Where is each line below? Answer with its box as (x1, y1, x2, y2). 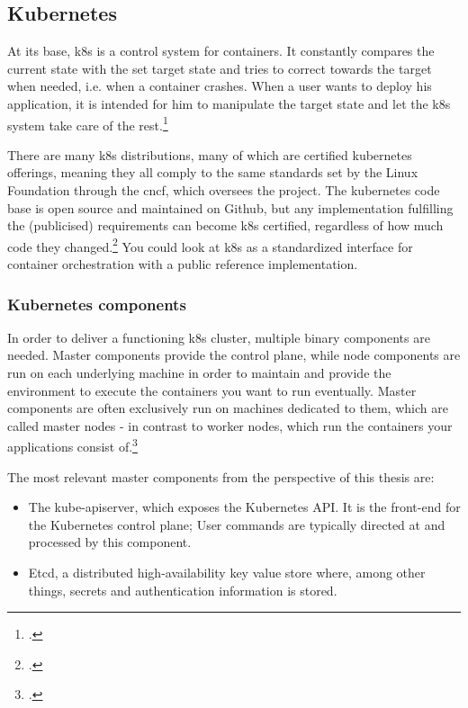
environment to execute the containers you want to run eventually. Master (7, 381, 417, 399)
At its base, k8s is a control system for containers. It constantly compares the (7, 41, 435, 60)
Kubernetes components (7, 292, 186, 315)
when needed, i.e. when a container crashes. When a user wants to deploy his (7, 76, 432, 95)
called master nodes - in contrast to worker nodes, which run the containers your (7, 416, 453, 435)
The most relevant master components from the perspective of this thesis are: (7, 467, 435, 486)
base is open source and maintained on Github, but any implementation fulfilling (7, 198, 454, 217)
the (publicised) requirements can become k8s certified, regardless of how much (7, 216, 444, 235)
